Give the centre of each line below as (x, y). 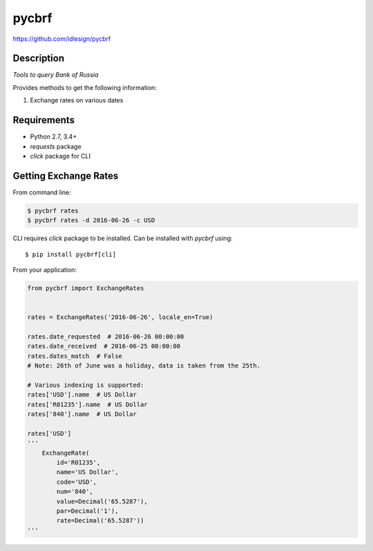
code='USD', (76, 482)
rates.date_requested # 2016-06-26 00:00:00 (106, 336)
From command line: (42, 192)
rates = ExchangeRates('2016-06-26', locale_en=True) (120, 317)
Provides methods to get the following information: (85, 87)
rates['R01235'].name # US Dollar (87, 404)
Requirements (44, 120)
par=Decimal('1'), (87, 511)
